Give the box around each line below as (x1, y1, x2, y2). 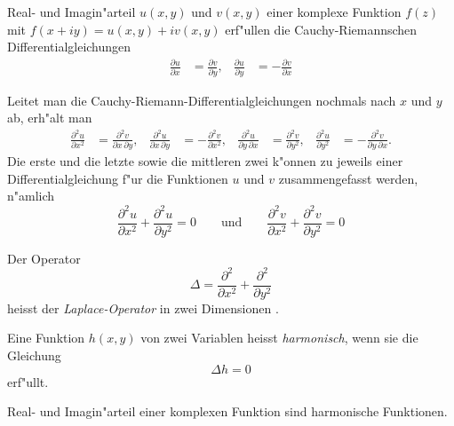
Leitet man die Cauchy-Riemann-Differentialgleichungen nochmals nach (7, 91, 396, 109)
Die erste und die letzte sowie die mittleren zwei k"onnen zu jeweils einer (7, 152, 403, 170)
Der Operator (7, 248, 81, 267)
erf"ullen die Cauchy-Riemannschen (225, 20, 418, 38)
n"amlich (7, 186, 55, 205)
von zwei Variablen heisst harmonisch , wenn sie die (140, 328, 418, 347)
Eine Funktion (7, 328, 85, 347)
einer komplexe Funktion (267, 3, 402, 20)
